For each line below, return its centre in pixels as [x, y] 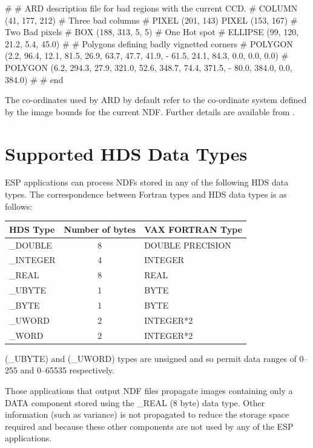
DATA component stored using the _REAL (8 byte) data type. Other [135, 402]
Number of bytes [100, 229]
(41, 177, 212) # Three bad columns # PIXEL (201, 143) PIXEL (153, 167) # [151, 20]
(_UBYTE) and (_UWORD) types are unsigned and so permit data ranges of [151, 358]
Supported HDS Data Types [126, 153]
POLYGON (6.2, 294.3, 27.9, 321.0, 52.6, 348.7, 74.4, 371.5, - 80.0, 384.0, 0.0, [149, 67]
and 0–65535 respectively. [67, 370]
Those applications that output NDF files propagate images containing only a [149, 390]
